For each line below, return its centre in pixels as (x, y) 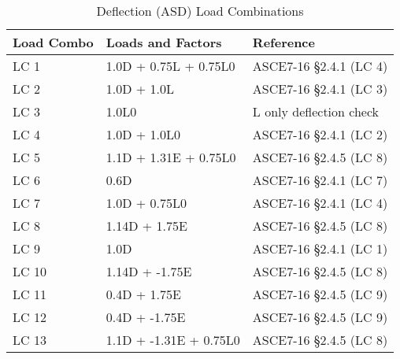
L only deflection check (316, 111)
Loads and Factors (164, 42)
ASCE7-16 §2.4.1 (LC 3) (320, 89)
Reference (283, 42)
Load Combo (53, 42)
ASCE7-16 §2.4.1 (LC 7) (320, 180)
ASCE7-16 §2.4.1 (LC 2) (320, 134)
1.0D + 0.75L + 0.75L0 (170, 66)
